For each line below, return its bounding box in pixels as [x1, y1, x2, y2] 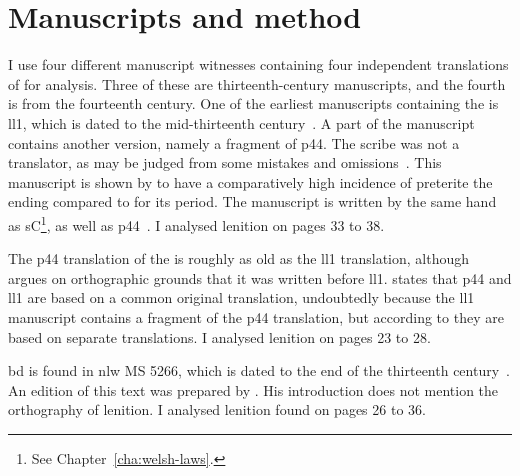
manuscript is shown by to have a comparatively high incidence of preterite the [8, 171, 493, 192]
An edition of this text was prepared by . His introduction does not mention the [8, 379, 499, 400]
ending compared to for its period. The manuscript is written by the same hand [8, 191, 497, 212]
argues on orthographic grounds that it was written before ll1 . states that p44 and [8, 267, 512, 288]
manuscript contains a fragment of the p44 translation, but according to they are [8, 306, 504, 327]
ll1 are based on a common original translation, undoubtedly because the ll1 [8, 287, 475, 308]
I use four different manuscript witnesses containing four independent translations [8, 54, 509, 75]
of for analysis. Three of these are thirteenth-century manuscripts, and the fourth [8, 73, 506, 94]
